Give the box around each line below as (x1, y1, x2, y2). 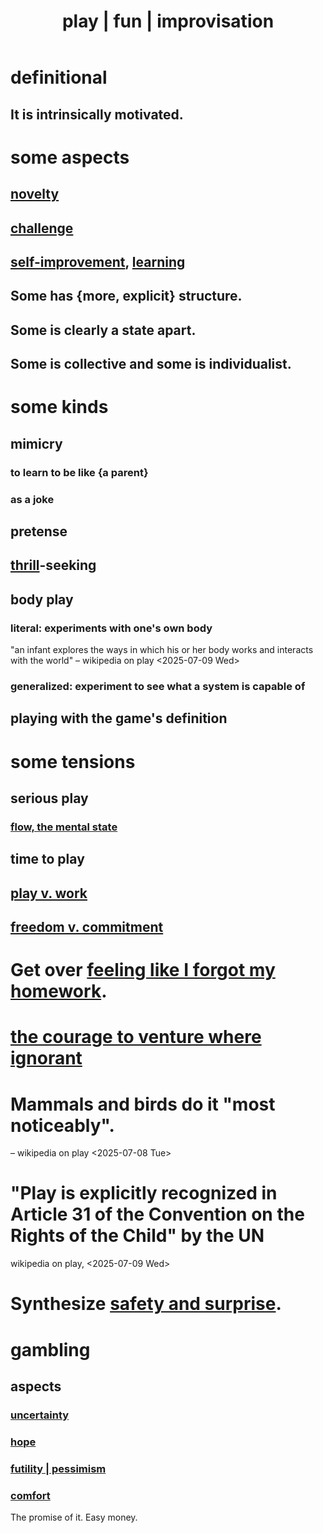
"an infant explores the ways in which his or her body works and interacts (10, 644, 314, 655)
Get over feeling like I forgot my (10, 959, 276, 982)
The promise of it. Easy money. (10, 1511, 138, 1524)
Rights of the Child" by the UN (10, 1225, 265, 1247)
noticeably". (10, 1114, 115, 1137)
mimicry (10, 435, 63, 452)
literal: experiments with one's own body (10, 621, 213, 635)
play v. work (10, 885, 88, 902)
